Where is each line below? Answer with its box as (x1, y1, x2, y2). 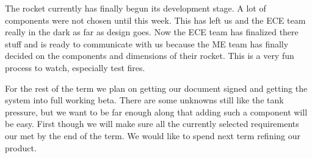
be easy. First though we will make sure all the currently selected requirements (5, 117, 299, 130)
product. (5, 141, 37, 154)
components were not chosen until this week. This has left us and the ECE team (5, 13, 306, 26)
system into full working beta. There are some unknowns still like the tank (5, 94, 284, 106)
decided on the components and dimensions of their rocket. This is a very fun (5, 49, 294, 62)
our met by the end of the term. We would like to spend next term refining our (5, 129, 301, 142)
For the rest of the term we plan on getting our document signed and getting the (5, 81, 308, 94)
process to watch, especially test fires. (5, 61, 145, 74)
